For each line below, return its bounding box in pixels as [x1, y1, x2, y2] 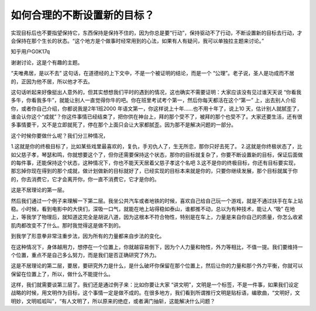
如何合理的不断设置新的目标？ [11, 9, 155, 22]
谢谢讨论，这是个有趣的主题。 [11, 59, 83, 66]
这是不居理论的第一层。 [11, 186, 67, 193]
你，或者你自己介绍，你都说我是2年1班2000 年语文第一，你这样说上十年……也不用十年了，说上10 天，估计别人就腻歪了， [11, 105, 303, 112]
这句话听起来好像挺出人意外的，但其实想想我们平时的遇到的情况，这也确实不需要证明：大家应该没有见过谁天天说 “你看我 [11, 88, 302, 95]
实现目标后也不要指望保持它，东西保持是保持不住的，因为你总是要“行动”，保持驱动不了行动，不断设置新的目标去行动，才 [11, 29, 303, 36]
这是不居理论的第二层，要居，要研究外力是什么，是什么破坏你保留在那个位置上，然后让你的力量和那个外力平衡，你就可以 [11, 262, 303, 269]
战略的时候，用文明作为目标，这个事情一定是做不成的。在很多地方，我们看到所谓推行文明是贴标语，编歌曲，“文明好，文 [11, 289, 301, 296]
